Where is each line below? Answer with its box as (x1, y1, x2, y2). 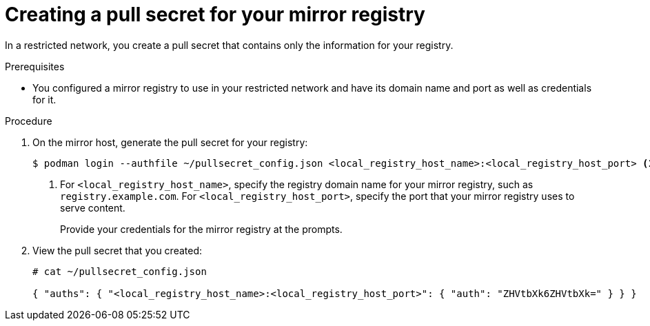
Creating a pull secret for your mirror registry (5, 3, 425, 26)
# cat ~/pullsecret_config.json (32, 265, 207, 277)
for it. (32, 93, 57, 105)
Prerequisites (5, 60, 65, 72)
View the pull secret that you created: (32, 244, 202, 256)
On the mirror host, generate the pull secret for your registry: (32, 136, 308, 148)
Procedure (5, 114, 52, 127)
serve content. (60, 201, 125, 214)
